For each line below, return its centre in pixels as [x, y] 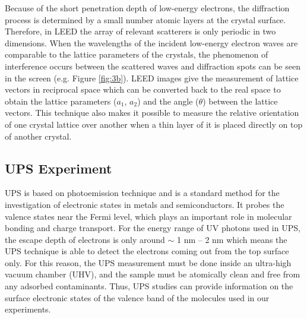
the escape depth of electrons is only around [85, 239]
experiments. [28, 309]
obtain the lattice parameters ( [61, 101]
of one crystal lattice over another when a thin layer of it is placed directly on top [154, 124]
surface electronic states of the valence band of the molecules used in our [137, 297]
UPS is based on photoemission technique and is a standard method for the [142, 193]
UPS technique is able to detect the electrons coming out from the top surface [147, 251]
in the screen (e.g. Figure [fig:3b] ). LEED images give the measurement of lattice [152, 78]
